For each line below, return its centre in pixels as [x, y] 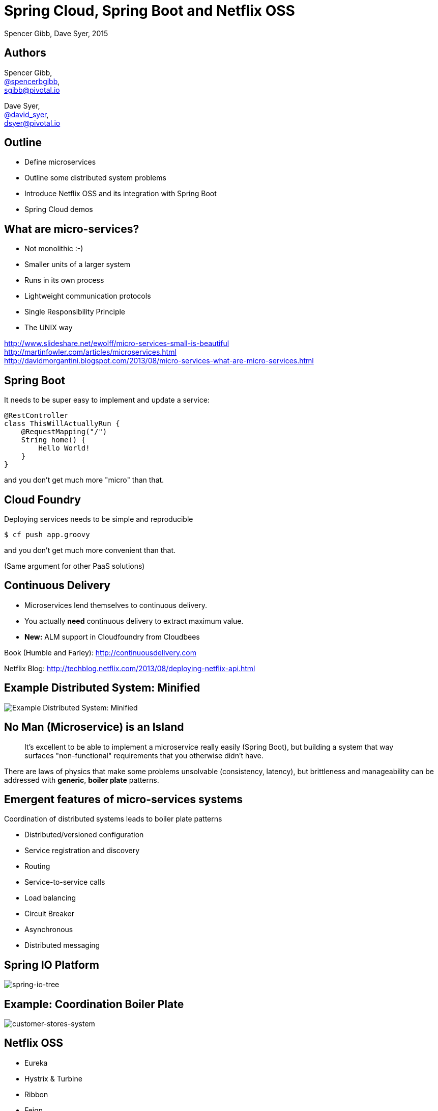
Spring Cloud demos [59, 209]
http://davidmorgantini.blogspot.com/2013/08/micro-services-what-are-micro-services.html [159, 361]
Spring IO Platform [52, 965]
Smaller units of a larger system [78, 264]
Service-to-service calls [65, 882]
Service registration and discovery [82, 851]
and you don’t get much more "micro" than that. [84, 480]
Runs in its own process [64, 280]
